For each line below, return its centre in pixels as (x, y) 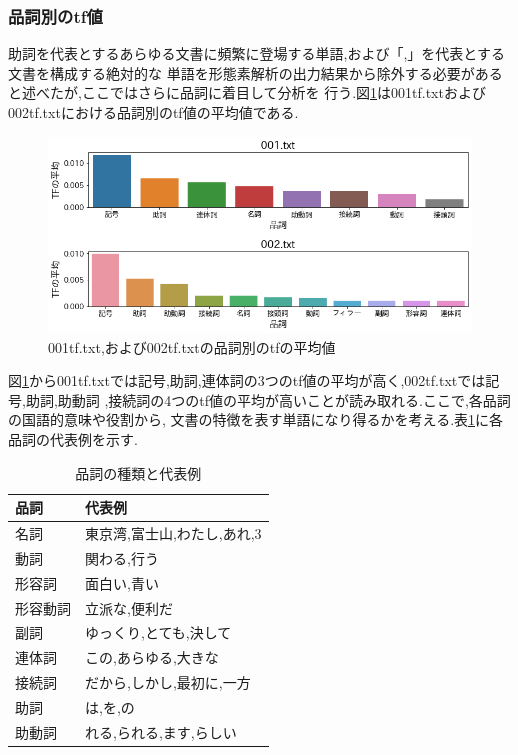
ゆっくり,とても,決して (158, 632)
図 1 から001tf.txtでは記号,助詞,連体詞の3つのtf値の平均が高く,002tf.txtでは (247, 380)
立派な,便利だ (129, 607)
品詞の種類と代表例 (138, 472)
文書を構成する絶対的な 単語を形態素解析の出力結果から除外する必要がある (255, 72)
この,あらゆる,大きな (152, 657)
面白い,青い (122, 582)
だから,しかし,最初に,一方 (168, 682)
